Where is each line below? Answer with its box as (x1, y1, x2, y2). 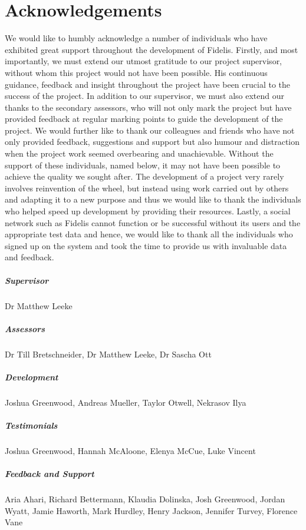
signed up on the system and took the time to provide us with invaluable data (5, 239, 287, 251)
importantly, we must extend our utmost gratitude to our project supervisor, (5, 55, 282, 67)
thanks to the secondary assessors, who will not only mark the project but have (5, 101, 292, 113)
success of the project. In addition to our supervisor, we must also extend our (5, 90, 284, 102)
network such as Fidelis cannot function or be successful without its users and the (5, 216, 301, 228)
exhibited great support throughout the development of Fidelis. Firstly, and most (5, 43, 298, 55)
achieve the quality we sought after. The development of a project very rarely (5, 170, 284, 183)
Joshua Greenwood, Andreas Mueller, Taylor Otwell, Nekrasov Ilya (5, 396, 246, 408)
